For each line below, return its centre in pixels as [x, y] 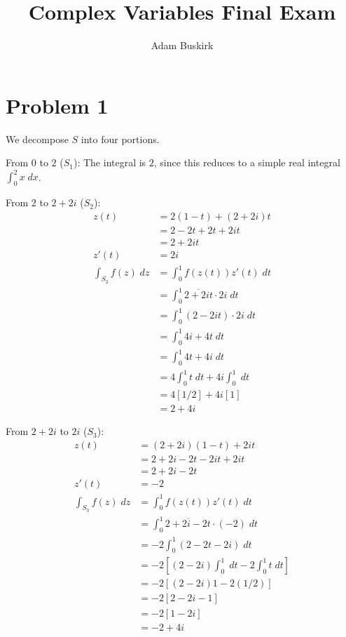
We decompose [37, 139]
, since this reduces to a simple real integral [247, 162]
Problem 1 [57, 105]
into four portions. [120, 139]
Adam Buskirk [182, 45]
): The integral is [110, 162]
